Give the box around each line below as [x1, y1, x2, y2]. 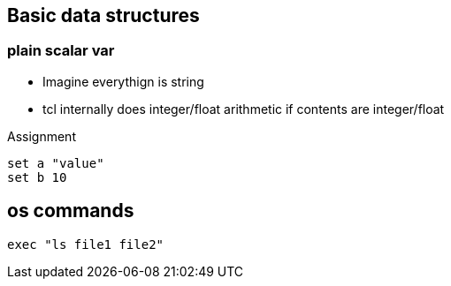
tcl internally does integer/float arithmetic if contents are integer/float [42, 101, 445, 117]
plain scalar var [7, 41, 115, 60]
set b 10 [7, 169, 67, 184]
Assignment [7, 128, 76, 144]
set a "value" [7, 155, 104, 170]
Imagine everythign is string [42, 73, 204, 89]
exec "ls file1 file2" [7, 237, 164, 252]
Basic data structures [7, 4, 200, 26]
